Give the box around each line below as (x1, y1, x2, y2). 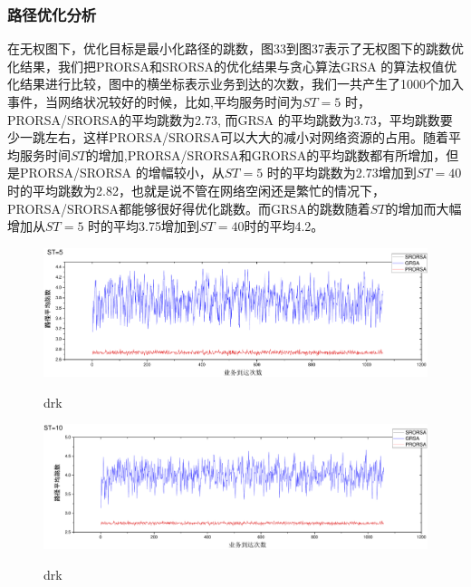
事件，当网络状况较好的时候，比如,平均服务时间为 (7, 92, 303, 111)
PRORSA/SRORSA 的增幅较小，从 (19, 163, 225, 182)
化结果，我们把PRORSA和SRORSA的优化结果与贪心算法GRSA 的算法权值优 (7, 56, 457, 75)
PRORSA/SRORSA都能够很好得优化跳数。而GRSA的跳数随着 (7, 198, 370, 217)
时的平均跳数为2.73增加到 (266, 163, 417, 182)
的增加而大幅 (385, 198, 462, 217)
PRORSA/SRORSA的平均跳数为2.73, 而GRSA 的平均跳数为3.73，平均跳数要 (7, 110, 453, 129)
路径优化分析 (7, 3, 97, 25)
